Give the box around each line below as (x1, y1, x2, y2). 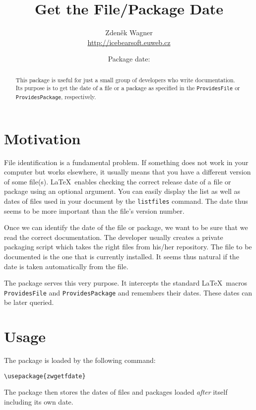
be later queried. (4, 297, 54, 307)
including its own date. (4, 396, 73, 407)
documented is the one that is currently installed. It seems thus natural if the (4, 251, 239, 261)
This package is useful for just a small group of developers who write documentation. (15, 75, 235, 84)
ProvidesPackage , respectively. (15, 92, 96, 101)
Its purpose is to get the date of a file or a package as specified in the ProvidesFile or (15, 84, 240, 92)
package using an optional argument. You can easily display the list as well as (4, 186, 241, 196)
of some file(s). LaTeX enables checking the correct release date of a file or (4, 176, 231, 186)
